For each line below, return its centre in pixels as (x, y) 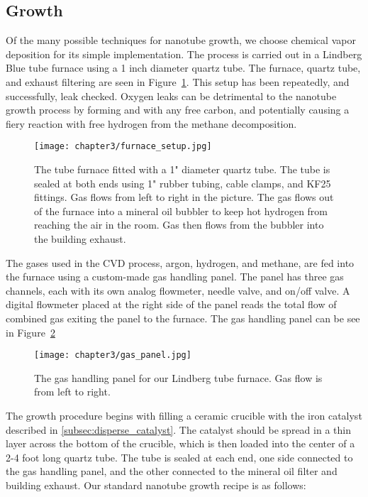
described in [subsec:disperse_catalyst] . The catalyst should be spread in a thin (178, 429)
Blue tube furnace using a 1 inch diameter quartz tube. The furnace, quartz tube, (183, 68)
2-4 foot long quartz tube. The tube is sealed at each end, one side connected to (179, 457)
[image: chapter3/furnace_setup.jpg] (123, 147)
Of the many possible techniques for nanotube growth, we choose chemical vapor (181, 40)
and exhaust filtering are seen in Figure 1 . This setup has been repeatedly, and (178, 81)
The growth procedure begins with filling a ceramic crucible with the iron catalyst (184, 415)
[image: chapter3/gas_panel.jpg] (113, 355)
